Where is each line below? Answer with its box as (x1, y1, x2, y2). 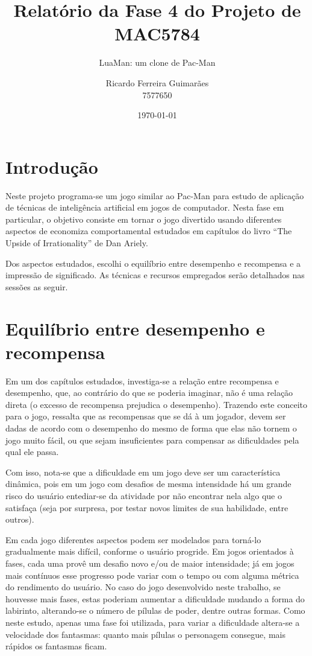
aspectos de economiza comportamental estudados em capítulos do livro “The (5, 225, 292, 237)
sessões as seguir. (5, 280, 68, 293)
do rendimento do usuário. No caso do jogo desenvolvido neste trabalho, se (5, 581, 281, 593)
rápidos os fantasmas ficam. (5, 640, 107, 652)
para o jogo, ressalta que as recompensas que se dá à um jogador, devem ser (5, 410, 286, 422)
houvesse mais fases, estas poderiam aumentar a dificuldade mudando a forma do (5, 592, 305, 605)
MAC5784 (114, 21, 200, 46)
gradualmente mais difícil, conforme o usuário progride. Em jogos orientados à (5, 545, 294, 558)
